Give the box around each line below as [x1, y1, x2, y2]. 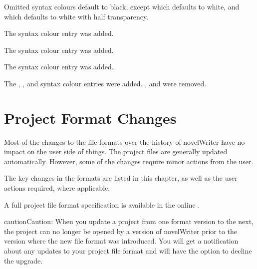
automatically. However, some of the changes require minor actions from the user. [4, 156, 254, 166]
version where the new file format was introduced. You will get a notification [4, 236, 239, 246]
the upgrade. [4, 255, 43, 266]
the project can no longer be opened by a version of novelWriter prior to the [4, 226, 238, 236]
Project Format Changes [4, 107, 177, 128]
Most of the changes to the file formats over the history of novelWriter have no [4, 136, 245, 147]
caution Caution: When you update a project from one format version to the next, [4, 216, 254, 227]
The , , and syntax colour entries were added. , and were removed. [4, 78, 207, 88]
